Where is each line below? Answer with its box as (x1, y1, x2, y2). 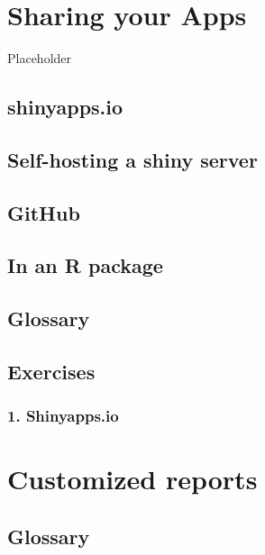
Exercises (7, 358, 96, 386)
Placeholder (7, 49, 72, 68)
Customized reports (7, 460, 258, 497)
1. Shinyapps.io (7, 405, 119, 427)
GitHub (7, 198, 80, 226)
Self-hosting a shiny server (7, 145, 258, 173)
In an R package (7, 251, 163, 279)
